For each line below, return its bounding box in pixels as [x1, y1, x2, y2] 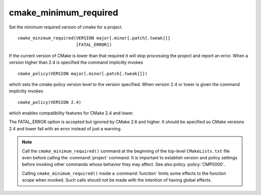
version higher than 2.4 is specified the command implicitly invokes [9, 59, 144, 65]
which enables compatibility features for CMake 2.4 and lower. [9, 110, 134, 116]
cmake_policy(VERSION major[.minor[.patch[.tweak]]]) [17, 70, 147, 76]
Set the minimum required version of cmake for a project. [9, 24, 123, 30]
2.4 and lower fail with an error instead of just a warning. [9, 125, 122, 131]
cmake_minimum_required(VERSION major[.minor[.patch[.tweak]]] [17, 35, 171, 41]
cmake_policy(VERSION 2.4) [17, 99, 82, 105]
